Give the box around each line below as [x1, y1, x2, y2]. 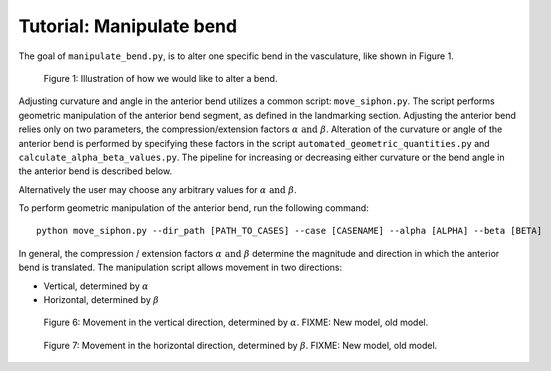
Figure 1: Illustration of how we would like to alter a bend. [43, 72, 278, 84]
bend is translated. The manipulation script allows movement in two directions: [18, 261, 343, 274]
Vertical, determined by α [43, 280, 149, 292]
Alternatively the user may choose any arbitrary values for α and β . [18, 183, 297, 195]
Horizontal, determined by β [43, 294, 160, 306]
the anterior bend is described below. [18, 165, 173, 177]
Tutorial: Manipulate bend [18, 15, 238, 37]
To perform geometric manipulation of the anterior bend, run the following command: [18, 202, 369, 214]
